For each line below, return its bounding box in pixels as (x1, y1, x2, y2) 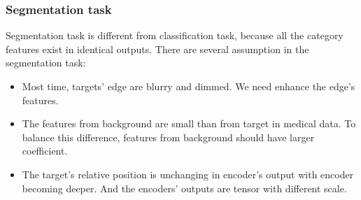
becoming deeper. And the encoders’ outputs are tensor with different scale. (22, 180, 347, 195)
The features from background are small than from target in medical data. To (22, 116, 356, 131)
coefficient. (22, 143, 68, 158)
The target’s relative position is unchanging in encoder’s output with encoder (22, 166, 354, 181)
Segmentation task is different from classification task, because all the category (6, 28, 344, 43)
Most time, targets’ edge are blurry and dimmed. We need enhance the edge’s (22, 79, 355, 93)
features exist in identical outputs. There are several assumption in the (6, 41, 309, 56)
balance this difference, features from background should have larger (22, 129, 315, 144)
